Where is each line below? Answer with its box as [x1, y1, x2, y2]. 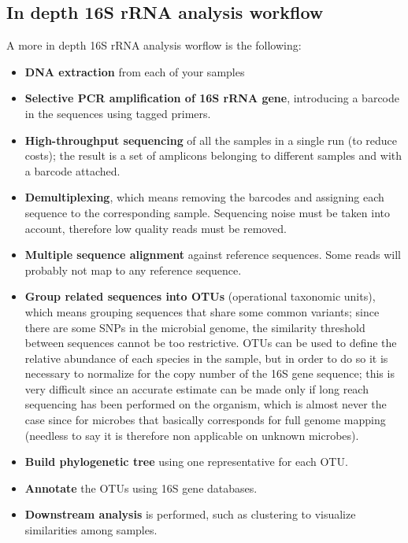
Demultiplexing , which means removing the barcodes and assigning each [24, 189, 384, 205]
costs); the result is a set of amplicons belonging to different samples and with [24, 147, 402, 164]
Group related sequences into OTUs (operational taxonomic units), [24, 288, 376, 305]
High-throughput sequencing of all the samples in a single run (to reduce [24, 131, 398, 148]
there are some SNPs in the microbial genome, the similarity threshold [24, 319, 365, 335]
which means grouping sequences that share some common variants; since [24, 303, 380, 320]
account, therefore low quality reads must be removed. [24, 220, 287, 236]
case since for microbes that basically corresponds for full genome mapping [24, 412, 386, 428]
